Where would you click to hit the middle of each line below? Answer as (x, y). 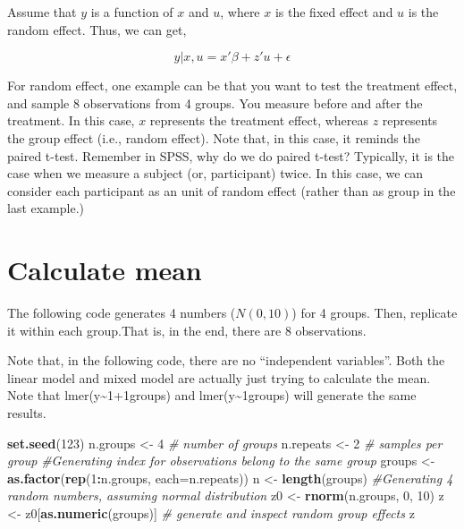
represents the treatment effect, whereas (259, 120)
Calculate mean (105, 270)
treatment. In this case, (71, 120)
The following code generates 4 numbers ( (122, 313)
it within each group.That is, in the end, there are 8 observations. (187, 330)
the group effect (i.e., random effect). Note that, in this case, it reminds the (214, 137)
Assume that (42, 12)
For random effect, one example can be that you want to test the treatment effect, (232, 85)
